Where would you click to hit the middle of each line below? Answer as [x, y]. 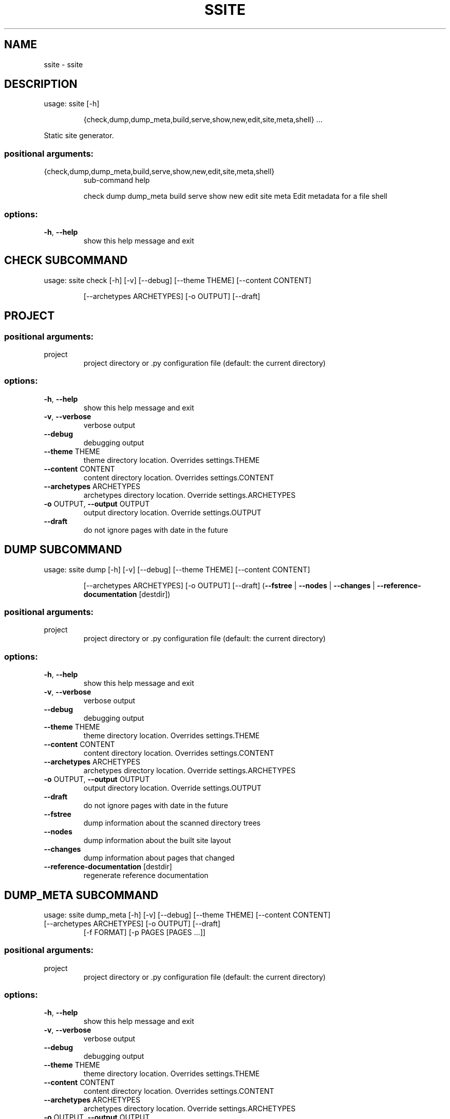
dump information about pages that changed [159, 858]
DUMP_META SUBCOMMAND [81, 895]
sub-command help [117, 180]
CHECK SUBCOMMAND [66, 260]
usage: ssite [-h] [72, 104]
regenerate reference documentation [146, 875]
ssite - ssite [63, 64]
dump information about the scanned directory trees [172, 823]
